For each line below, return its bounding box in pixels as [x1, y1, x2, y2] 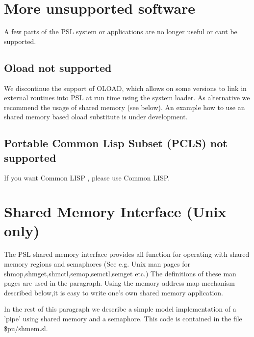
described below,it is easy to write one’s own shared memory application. [4, 287, 223, 297]
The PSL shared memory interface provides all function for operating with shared [4, 249, 250, 259]
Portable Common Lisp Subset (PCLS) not [4, 135, 228, 151]
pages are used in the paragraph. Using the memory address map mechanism [4, 278, 235, 288]
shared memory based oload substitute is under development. [4, 112, 188, 122]
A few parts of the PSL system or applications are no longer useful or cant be [4, 26, 237, 37]
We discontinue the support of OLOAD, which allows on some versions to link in [4, 83, 247, 93]
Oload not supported [4, 60, 112, 75]
